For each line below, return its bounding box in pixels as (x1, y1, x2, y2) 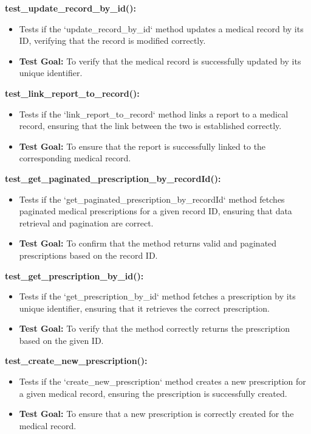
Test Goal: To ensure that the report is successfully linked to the (19, 139, 266, 152)
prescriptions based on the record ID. (19, 248, 158, 261)
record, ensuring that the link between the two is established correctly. (19, 119, 282, 132)
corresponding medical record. (19, 152, 131, 164)
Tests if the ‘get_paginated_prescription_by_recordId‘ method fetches (19, 192, 285, 205)
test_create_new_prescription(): (5, 354, 148, 367)
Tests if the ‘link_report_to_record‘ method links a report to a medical (19, 107, 289, 120)
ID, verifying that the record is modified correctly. (19, 34, 206, 47)
